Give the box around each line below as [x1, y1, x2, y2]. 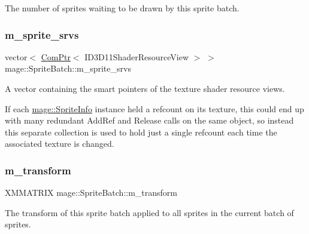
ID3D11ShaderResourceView [84, 50, 189, 63]
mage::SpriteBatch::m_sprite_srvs [5, 62, 131, 75]
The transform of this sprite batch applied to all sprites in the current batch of [5, 206, 294, 218]
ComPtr [41, 50, 71, 63]
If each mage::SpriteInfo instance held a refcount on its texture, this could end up [5, 102, 304, 115]
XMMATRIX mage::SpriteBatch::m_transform [5, 186, 177, 199]
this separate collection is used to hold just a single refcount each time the [5, 125, 277, 138]
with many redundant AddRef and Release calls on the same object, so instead [5, 114, 294, 127]
